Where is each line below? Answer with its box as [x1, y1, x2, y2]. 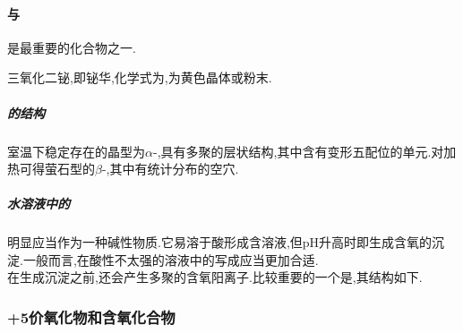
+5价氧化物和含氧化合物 [7, 306, 176, 328]
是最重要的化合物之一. [7, 38, 136, 56]
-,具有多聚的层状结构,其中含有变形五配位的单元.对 [152, 141, 444, 160]
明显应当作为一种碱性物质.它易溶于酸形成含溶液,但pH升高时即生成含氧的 [7, 233, 433, 252]
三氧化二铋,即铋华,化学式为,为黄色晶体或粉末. [7, 68, 272, 87]
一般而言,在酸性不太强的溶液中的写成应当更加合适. [22, 250, 319, 269]
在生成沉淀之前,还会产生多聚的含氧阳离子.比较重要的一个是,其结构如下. [7, 268, 423, 286]
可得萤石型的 [19, 159, 95, 178]
